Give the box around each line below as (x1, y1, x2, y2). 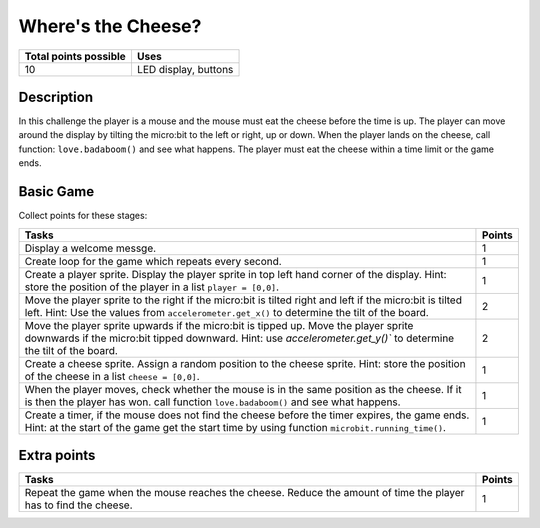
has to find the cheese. (24, 498, 134, 512)
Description (18, 88, 94, 105)
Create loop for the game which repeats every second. (24, 254, 282, 268)
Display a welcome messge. (24, 241, 157, 255)
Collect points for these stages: (18, 210, 148, 222)
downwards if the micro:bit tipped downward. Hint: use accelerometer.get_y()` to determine (24, 331, 455, 345)
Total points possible (24, 49, 127, 63)
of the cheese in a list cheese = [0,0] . (24, 369, 200, 383)
